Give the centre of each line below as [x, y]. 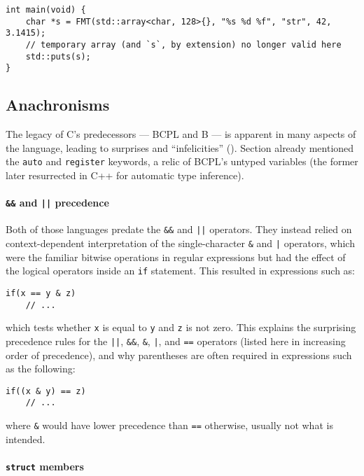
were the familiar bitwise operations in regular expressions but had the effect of [176, 257]
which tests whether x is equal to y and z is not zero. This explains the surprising [181, 327]
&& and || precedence [57, 203]
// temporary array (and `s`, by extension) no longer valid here [183, 44]
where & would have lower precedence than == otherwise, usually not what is [169, 425]
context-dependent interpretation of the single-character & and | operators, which [180, 243]
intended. [26, 439]
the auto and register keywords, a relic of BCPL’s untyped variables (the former [182, 161]
